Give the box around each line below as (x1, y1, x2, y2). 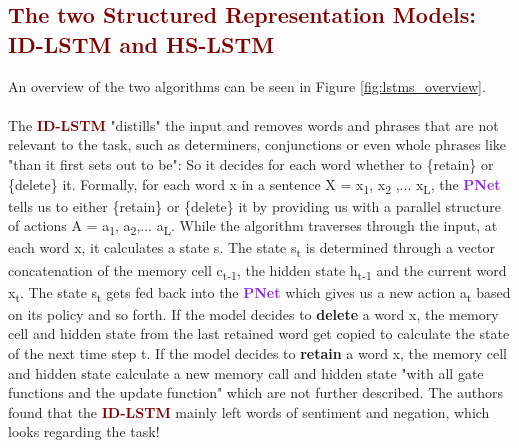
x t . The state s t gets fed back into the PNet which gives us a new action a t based (8, 281, 511, 305)
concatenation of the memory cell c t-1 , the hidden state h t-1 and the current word (8, 259, 507, 283)
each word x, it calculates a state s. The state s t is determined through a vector (8, 237, 495, 261)
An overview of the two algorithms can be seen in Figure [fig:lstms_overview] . (8, 75, 486, 96)
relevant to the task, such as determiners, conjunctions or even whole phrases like (8, 134, 507, 155)
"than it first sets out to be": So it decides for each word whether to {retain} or (8, 153, 494, 174)
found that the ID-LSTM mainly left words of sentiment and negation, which (8, 401, 490, 422)
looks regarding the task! (8, 421, 160, 442)
